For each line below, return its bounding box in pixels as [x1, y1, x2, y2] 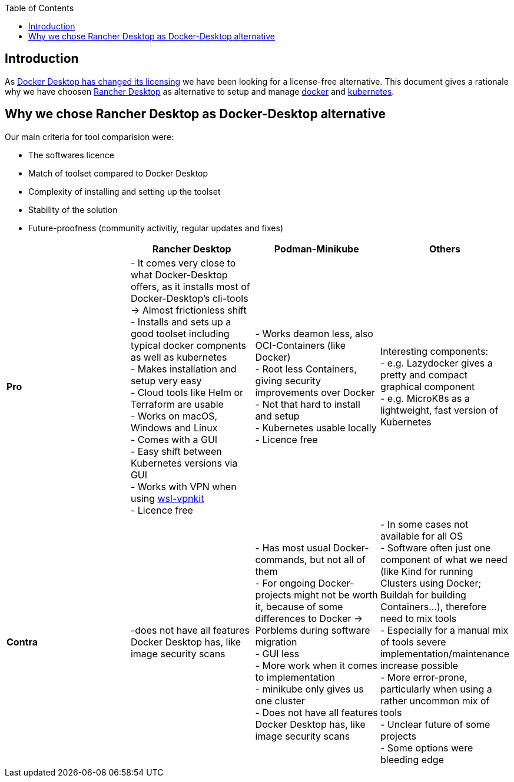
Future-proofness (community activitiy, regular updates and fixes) [28, 222, 283, 233]
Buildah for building [380, 588, 466, 601]
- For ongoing [255, 577, 316, 589]
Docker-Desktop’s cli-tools [130, 292, 248, 304]
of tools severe [380, 635, 446, 648]
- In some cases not [380, 518, 469, 530]
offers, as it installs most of [130, 280, 250, 292]
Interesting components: [380, 345, 489, 357]
